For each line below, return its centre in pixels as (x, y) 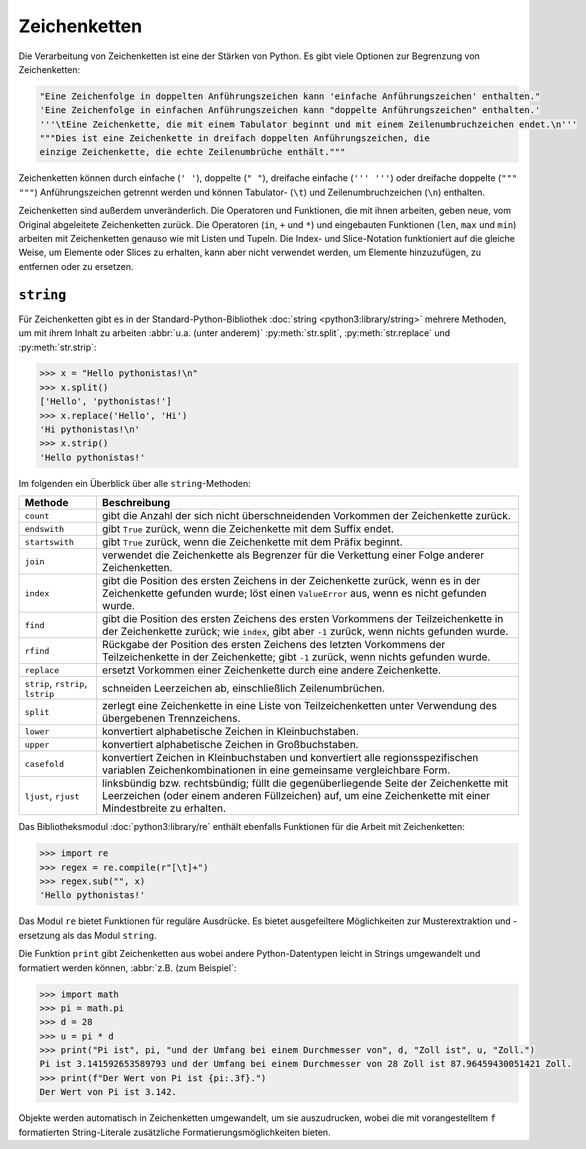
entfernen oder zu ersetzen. (76, 266)
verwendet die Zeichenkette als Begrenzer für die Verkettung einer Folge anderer (293, 555)
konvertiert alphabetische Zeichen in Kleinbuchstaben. (230, 732)
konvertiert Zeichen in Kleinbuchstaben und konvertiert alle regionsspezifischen (290, 758)
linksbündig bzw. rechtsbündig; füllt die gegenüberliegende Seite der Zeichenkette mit (305, 783)
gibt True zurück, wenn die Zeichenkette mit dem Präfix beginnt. (252, 542)
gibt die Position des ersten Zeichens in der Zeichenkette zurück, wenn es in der (291, 581)
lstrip (39, 694)
